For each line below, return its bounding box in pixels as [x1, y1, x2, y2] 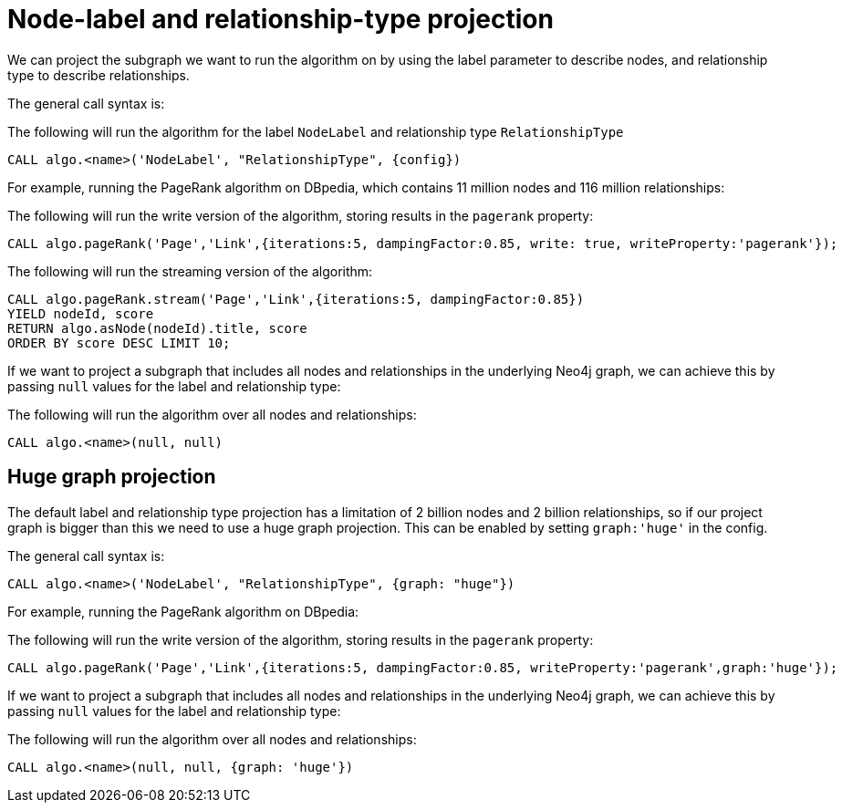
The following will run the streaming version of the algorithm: [7, 263, 373, 279]
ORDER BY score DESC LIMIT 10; [7, 335, 231, 350]
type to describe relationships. [7, 67, 190, 83]
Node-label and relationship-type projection [7, 4, 554, 35]
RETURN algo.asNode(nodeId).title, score [7, 320, 307, 336]
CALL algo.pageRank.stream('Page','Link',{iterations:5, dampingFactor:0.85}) [7, 291, 585, 306]
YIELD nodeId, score [7, 306, 154, 321]
